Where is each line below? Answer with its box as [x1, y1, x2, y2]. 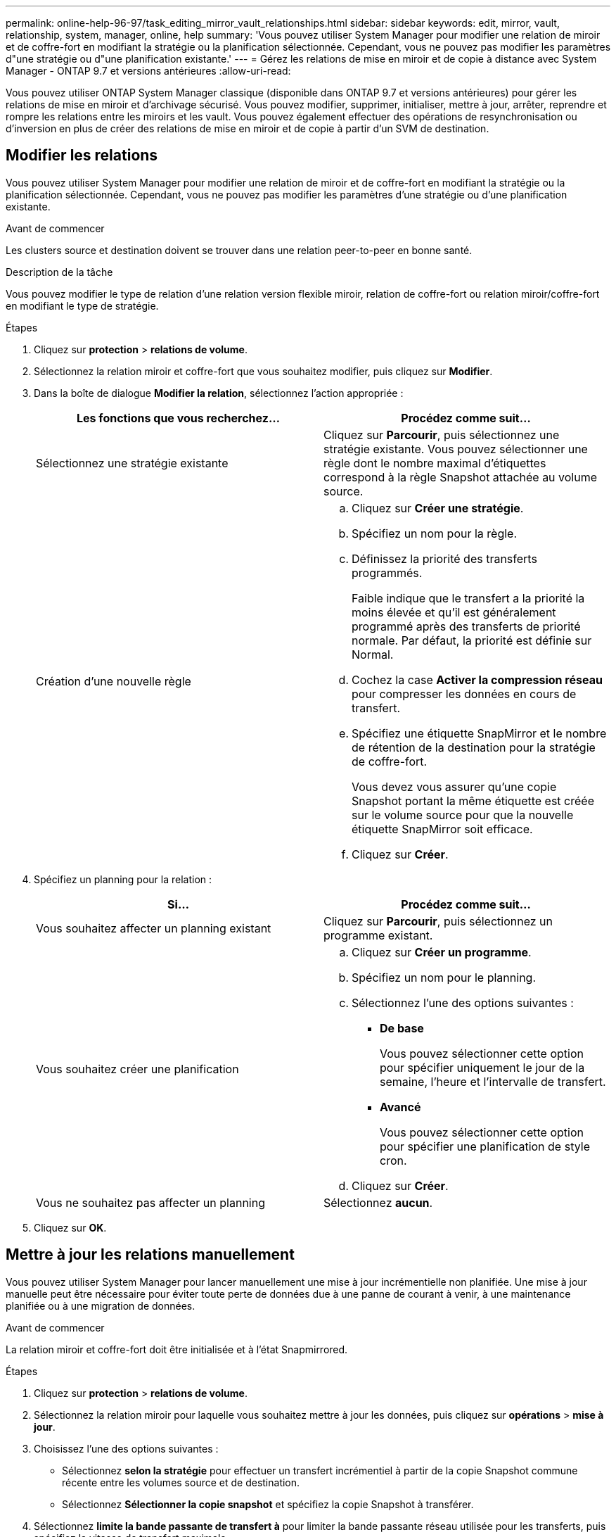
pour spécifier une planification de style [380, 1139, 590, 1153]
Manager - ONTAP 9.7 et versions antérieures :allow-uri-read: [6, 65, 291, 77]
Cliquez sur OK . [34, 1221, 107, 1234]
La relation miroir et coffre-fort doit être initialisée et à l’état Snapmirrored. [6, 1343, 348, 1355]
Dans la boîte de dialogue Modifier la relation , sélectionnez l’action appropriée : [34, 386, 404, 399]
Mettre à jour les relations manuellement [6, 1246, 295, 1264]
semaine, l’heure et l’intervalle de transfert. [380, 1074, 606, 1089]
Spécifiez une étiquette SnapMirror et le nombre [352, 726, 607, 740]
